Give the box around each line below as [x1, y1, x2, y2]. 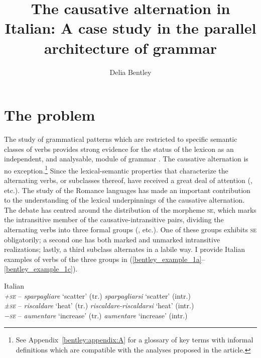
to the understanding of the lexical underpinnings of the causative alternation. [4, 195, 245, 205]
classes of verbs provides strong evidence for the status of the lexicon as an [4, 143, 234, 154]
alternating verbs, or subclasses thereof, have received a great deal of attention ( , [4, 175, 252, 186]
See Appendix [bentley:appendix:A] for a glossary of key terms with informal [16, 334, 253, 345]
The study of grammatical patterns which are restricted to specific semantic [4, 134, 237, 144]
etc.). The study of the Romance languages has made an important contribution [4, 185, 250, 195]
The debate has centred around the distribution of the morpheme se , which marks [4, 204, 256, 215]
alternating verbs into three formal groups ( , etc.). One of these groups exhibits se [4, 224, 257, 235]
